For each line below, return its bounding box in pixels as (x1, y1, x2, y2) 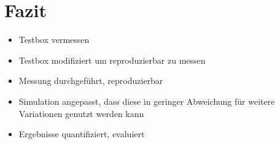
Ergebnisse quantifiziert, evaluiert (18, 127, 145, 140)
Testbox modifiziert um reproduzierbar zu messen (18, 53, 206, 66)
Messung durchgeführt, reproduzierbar (18, 74, 163, 87)
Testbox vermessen (18, 33, 90, 46)
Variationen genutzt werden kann (18, 107, 144, 119)
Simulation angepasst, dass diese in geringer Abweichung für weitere (18, 94, 275, 107)
